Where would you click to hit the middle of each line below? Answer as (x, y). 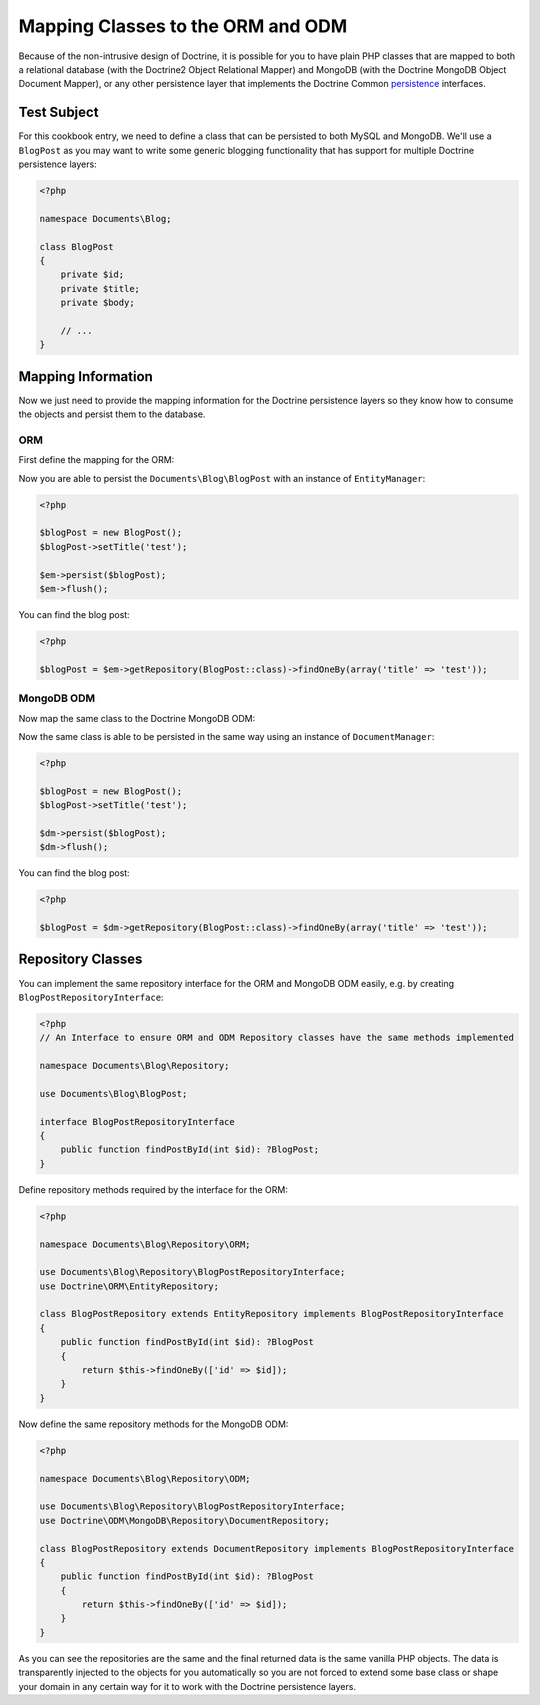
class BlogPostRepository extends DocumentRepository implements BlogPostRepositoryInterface (277, 1548)
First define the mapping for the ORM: (96, 460)
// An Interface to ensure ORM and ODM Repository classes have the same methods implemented (277, 1038)
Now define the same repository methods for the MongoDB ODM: (153, 1424)
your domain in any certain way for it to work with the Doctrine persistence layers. (187, 1686)
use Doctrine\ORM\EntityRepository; (129, 1286)
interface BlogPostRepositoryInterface (137, 1121)
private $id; (92, 274)
